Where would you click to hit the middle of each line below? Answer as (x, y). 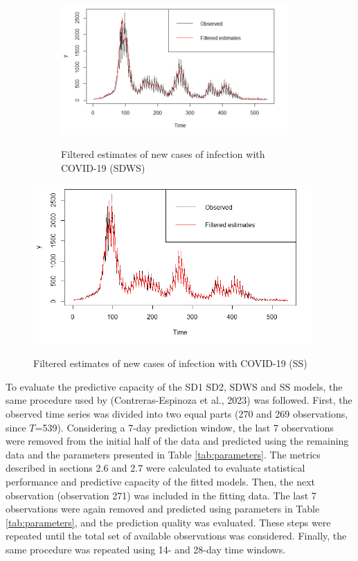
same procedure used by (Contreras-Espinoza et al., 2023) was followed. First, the (179, 400)
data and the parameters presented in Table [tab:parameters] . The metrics (163, 454)
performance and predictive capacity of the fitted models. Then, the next (161, 482)
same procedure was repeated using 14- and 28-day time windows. (146, 549)
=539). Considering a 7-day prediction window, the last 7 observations (184, 427)
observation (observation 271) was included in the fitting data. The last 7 (161, 495)
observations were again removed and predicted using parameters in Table (163, 509)
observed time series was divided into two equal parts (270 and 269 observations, (177, 414)
